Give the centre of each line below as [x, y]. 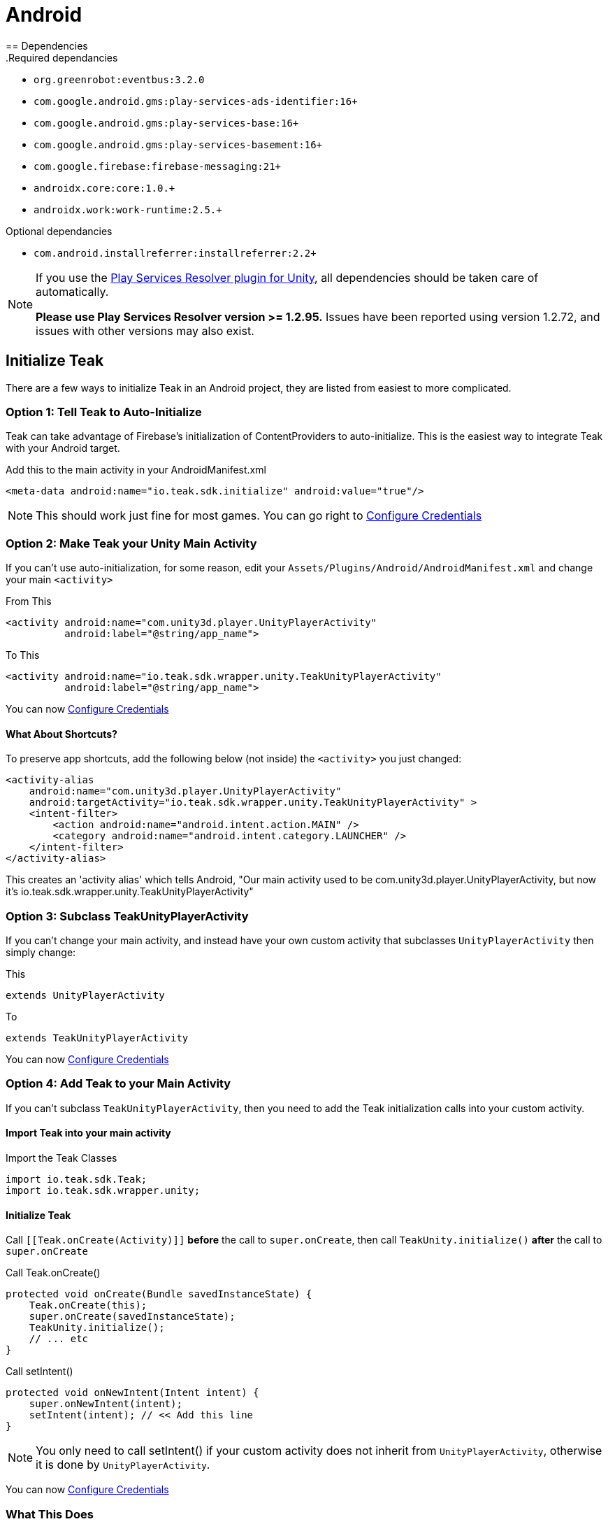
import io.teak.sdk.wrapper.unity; [103, 1191]
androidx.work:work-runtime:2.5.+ [128, 209]
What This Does [50, 1514]
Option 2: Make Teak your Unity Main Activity [131, 543]
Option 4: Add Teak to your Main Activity [118, 1084]
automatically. [72, 291]
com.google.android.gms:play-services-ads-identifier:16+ [196, 101]
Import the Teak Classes [61, 1158]
